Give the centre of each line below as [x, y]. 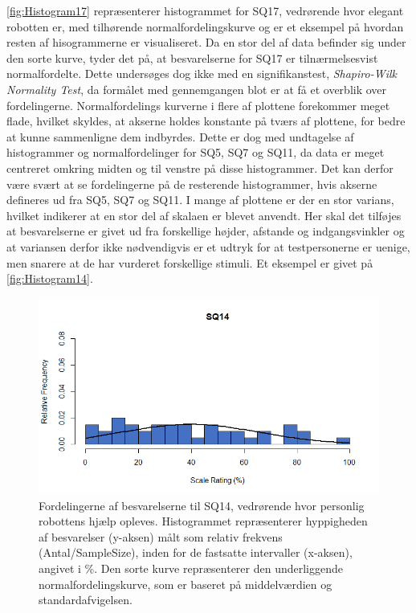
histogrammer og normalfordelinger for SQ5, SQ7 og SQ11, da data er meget [196, 152]
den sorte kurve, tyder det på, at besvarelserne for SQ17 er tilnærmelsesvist [192, 57]
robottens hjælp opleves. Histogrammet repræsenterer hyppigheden [203, 521]
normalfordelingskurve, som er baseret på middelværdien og [186, 584]
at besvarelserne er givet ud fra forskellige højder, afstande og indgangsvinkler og [206, 231]
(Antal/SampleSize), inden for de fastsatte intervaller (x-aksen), [196, 552]
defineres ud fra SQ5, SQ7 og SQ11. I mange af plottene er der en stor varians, [200, 200]
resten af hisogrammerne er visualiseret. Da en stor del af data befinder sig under [206, 42]
